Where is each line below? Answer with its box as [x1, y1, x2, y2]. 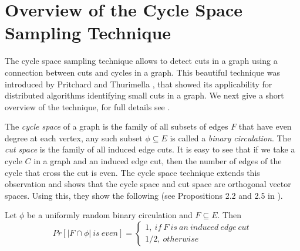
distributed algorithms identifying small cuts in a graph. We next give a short [5, 89, 284, 101]
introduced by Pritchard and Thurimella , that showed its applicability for [5, 77, 272, 90]
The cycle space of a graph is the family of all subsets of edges [5, 120, 228, 133]
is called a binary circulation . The [170, 131, 291, 144]
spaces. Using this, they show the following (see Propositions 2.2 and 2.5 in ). [5, 189, 283, 201]
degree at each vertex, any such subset [5, 131, 143, 144]
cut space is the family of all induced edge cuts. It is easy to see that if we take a [5, 143, 295, 155]
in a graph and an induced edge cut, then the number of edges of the [33, 155, 282, 167]
